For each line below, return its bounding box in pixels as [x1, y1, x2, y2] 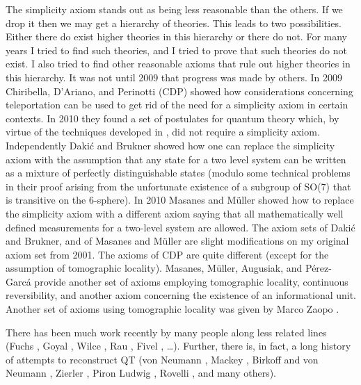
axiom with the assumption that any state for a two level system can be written [6, 151, 346, 166]
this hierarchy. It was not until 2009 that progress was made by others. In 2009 [6, 69, 343, 84]
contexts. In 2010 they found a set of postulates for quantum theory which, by [6, 110, 339, 125]
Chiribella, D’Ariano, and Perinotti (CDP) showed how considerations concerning [6, 83, 353, 98]
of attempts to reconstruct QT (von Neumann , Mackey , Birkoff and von [6, 352, 319, 366]
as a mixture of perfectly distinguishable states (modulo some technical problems [6, 165, 351, 180]
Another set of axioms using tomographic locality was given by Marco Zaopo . [6, 302, 339, 316]
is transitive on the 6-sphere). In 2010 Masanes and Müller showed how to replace [6, 192, 354, 207]
